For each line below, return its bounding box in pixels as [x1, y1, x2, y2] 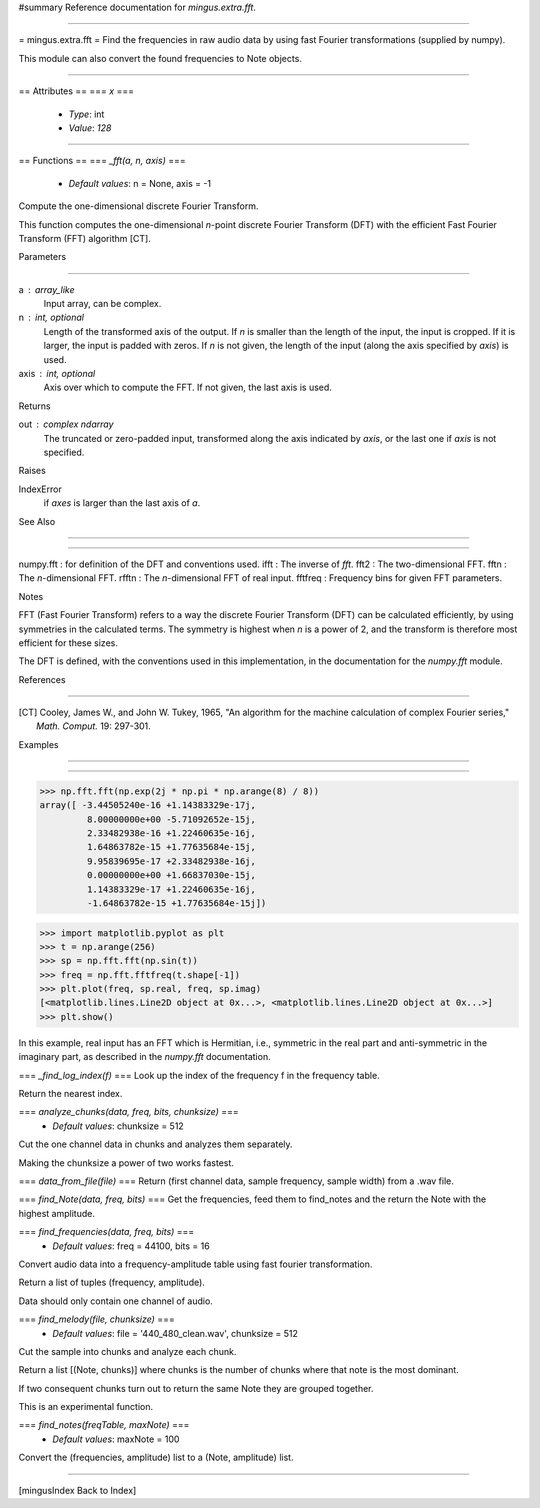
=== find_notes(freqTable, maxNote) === [18, 1419, 190, 1431]
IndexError [18, 483, 62, 495]
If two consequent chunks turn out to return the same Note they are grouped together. [18, 1382, 374, 1394]
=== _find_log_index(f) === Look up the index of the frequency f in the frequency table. [18, 1069, 380, 1081]
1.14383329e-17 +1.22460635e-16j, [86, 883, 257, 895]
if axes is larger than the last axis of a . [43, 497, 201, 509]
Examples [18, 738, 59, 750]
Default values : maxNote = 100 [52, 1433, 180, 1445]
